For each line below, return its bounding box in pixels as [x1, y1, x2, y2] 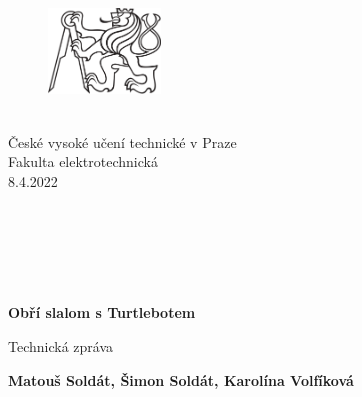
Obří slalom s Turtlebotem [8, 302, 196, 323]
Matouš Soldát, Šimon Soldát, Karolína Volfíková [8, 369, 354, 390]
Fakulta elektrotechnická [8, 151, 158, 172]
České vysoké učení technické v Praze [8, 131, 237, 152]
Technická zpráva [8, 335, 114, 356]
